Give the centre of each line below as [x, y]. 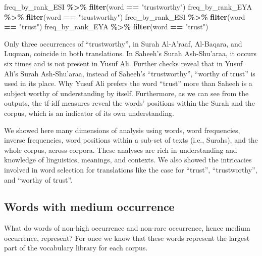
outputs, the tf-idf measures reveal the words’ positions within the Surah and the [129, 103]
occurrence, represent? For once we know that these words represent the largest [127, 238]
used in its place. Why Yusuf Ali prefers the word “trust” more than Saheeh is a [128, 83]
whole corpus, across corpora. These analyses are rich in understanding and [121, 150]
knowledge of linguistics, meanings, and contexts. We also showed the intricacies [128, 160]
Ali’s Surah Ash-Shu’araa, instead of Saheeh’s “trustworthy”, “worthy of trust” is [130, 73]
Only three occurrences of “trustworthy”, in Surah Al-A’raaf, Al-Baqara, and [123, 43]
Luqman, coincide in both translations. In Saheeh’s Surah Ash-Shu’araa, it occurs [130, 53]
